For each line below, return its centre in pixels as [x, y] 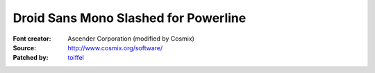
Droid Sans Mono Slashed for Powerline [130, 18]
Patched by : [31, 58]
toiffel [76, 58]
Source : [25, 48]
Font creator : [32, 39]
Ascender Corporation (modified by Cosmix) [131, 39]
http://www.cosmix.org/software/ [115, 48]
